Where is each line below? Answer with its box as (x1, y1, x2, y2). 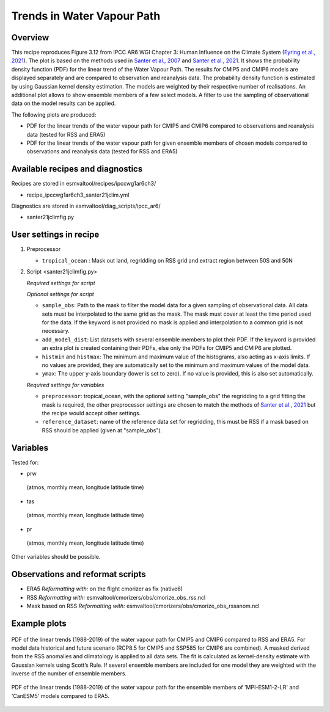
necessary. (42, 327, 70, 335)
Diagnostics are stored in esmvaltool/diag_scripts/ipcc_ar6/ (11, 202, 161, 210)
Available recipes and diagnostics (11, 164, 143, 174)
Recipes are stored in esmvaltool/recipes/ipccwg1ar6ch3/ (11, 180, 156, 187)
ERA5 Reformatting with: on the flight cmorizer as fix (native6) (26, 585, 183, 592)
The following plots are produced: (11, 111, 97, 118)
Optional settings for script (26, 290, 94, 297)
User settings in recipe (11, 230, 100, 240)
